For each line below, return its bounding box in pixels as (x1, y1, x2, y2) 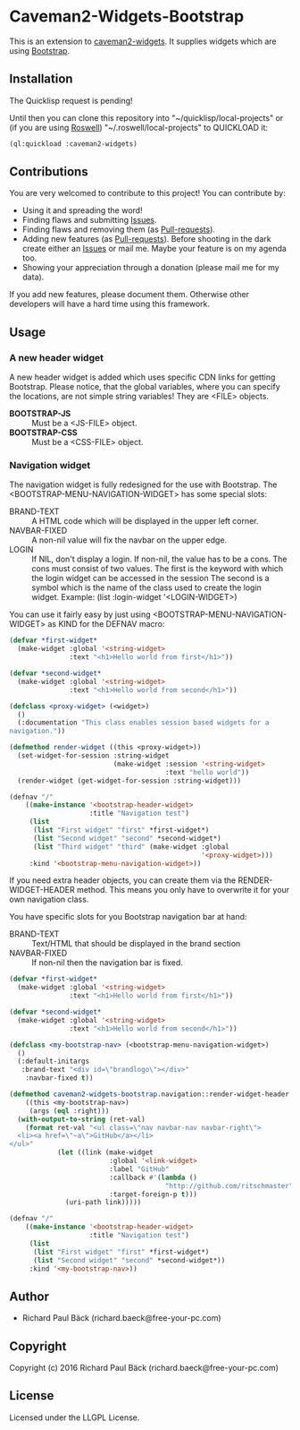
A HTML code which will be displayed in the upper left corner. (31, 516, 259, 527)
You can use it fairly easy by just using (9, 609, 151, 620)
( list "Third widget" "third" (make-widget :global (32, 842, 229, 852)
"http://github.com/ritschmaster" (164, 1181, 294, 1190)
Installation (9, 72, 73, 87)
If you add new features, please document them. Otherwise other (9, 289, 250, 300)
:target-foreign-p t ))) (108, 1189, 198, 1199)
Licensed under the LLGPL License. (9, 1412, 140, 1423)
